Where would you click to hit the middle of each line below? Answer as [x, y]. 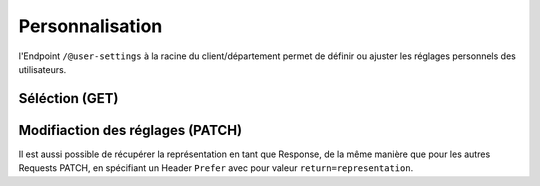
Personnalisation [90, 26]
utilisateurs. [42, 69]
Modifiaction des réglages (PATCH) [130, 130]
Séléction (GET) [68, 98]
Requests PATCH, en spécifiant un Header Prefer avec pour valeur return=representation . [216, 168]
